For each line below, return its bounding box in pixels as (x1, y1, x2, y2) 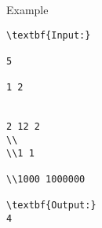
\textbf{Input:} (6, 29, 91, 41)
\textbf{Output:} (6, 200, 97, 211)
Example (6, 2, 49, 17)
